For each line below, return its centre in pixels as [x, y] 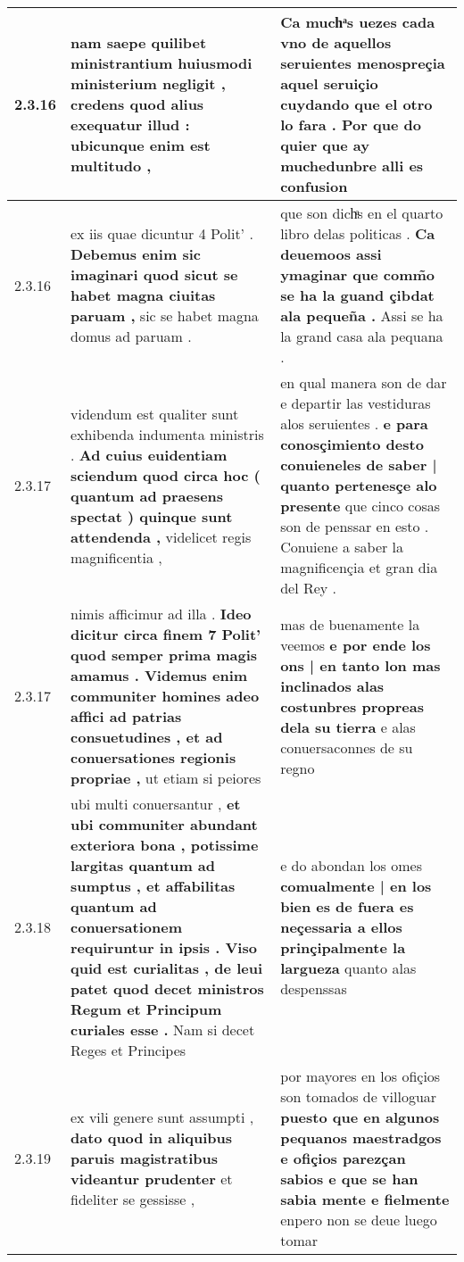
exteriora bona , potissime [165, 845]
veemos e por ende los [356, 644]
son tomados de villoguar [359, 1096]
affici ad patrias [126, 716]
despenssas [314, 988]
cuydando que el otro [356, 104]
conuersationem [126, 927]
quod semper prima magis [164, 655]
